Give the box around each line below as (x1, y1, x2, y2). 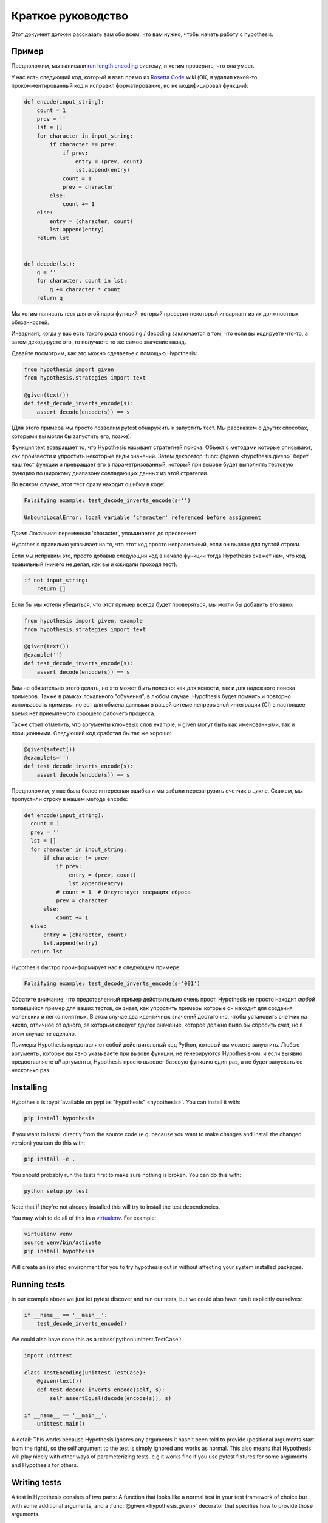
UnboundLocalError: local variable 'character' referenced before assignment (24, 514, 261, 521)
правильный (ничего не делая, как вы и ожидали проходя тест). (11, 560, 177, 568)
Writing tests (11, 1477, 62, 1488)
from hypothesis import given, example (24, 617, 143, 624)
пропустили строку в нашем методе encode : (11, 796, 128, 803)
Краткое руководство (11, 9, 129, 23)
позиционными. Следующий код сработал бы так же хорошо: (11, 729, 172, 737)
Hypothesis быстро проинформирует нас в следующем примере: (11, 964, 181, 971)
